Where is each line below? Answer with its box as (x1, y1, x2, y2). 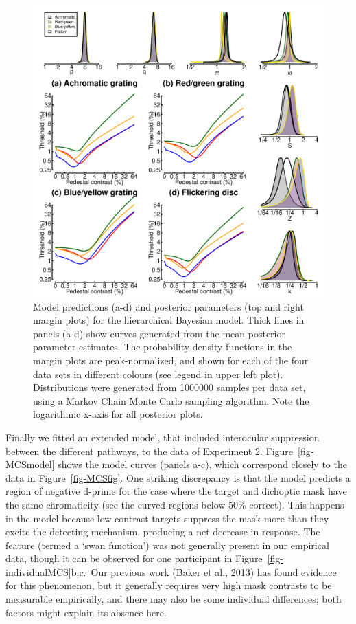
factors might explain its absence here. (5, 605, 167, 619)
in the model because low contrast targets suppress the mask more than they (5, 511, 329, 525)
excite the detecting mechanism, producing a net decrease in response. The (5, 524, 320, 539)
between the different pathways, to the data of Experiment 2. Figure (5, 443, 294, 458)
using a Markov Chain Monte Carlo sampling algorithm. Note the (33, 393, 309, 408)
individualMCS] (5, 564, 71, 579)
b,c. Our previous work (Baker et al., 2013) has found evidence (71, 564, 337, 579)
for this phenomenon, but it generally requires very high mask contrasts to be (5, 578, 332, 592)
